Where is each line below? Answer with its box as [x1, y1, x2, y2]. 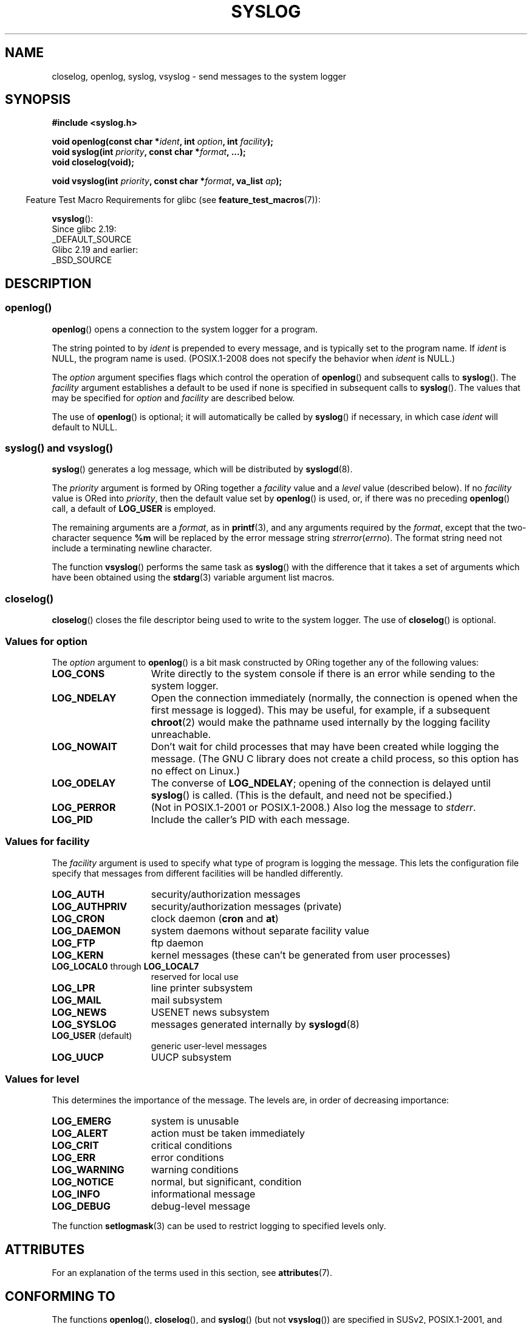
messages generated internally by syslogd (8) [151, 1018, 360, 1030]
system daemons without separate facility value [151, 924, 369, 937]
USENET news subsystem [151, 1005, 270, 1018]
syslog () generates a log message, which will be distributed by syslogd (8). [52, 464, 353, 475]
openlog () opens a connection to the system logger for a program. [52, 323, 318, 334]
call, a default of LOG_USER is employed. [52, 503, 216, 514]
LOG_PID [52, 813, 93, 826]
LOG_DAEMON [52, 924, 121, 937]
